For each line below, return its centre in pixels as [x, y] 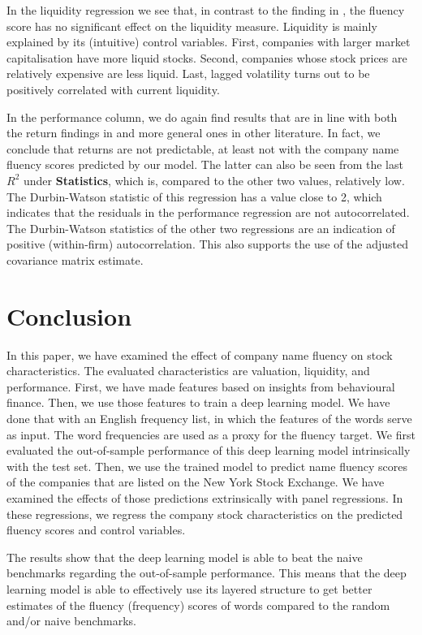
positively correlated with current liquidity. [113, 89]
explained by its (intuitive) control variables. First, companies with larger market [209, 42]
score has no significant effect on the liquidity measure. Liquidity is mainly [192, 26]
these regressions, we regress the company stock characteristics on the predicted [205, 514]
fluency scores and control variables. [96, 530]
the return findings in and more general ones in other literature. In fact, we [194, 133]
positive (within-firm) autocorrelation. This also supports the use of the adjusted [208, 244]
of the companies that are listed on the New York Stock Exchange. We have [196, 482]
